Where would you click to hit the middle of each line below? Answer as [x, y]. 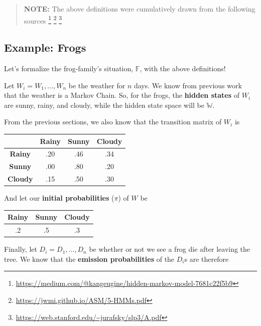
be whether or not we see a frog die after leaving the [170, 249]
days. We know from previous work [188, 85]
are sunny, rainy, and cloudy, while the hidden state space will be [104, 105]
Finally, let [21, 249]
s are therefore [207, 259]
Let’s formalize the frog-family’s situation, [69, 68]
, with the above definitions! [183, 68]
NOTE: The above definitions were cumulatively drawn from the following [140, 9]
